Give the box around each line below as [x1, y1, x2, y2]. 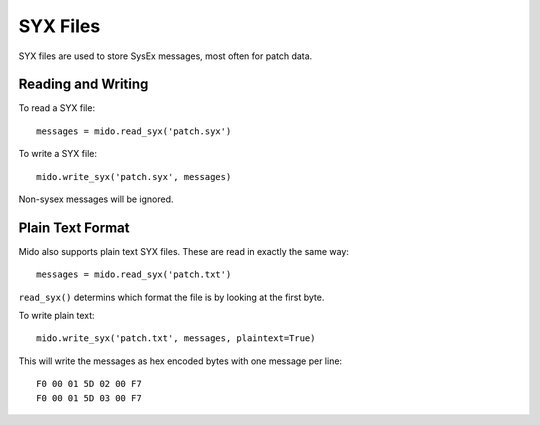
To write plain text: [18, 310, 95, 322]
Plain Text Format [18, 219, 130, 236]
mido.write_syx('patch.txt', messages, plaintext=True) [36, 333, 316, 344]
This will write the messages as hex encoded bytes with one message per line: [18, 355, 343, 367]
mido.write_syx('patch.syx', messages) [36, 171, 232, 182]
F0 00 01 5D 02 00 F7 [36, 378, 142, 390]
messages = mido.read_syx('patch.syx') [36, 125, 232, 137]
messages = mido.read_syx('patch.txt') [36, 269, 232, 280]
